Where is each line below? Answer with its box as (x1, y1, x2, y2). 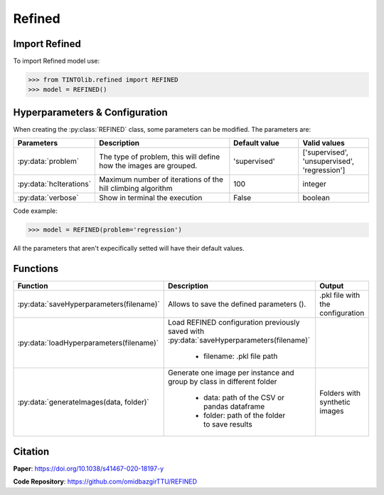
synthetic (319, 397, 351, 407)
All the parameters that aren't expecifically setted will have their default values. (13, 244, 245, 253)
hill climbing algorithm (99, 184, 174, 194)
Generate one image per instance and (167, 368, 294, 377)
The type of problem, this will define (99, 152, 220, 162)
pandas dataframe (203, 402, 265, 412)
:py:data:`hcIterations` (17, 179, 92, 189)
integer (302, 179, 326, 189)
